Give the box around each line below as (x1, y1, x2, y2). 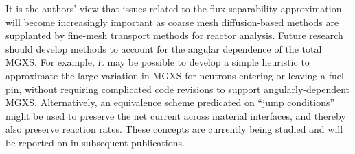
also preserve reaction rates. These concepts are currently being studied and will (5, 122, 343, 136)
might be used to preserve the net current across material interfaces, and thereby (5, 108, 346, 123)
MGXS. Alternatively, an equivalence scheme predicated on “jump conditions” (5, 95, 335, 110)
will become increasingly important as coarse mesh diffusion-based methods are (5, 14, 339, 29)
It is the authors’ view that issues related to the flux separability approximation (5, 1, 342, 15)
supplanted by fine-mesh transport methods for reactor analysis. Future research (5, 28, 343, 42)
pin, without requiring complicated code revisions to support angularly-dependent (5, 81, 350, 96)
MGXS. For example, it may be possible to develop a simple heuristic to (5, 55, 310, 69)
